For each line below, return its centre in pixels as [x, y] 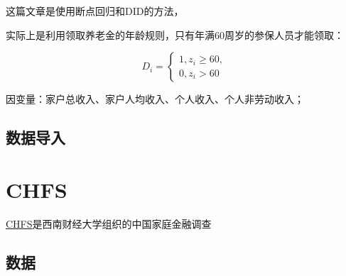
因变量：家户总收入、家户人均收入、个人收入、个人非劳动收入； [155, 99]
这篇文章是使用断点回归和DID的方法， [95, 11]
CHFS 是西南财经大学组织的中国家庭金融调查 [109, 223]
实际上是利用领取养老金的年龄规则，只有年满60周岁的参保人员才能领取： [175, 34]
